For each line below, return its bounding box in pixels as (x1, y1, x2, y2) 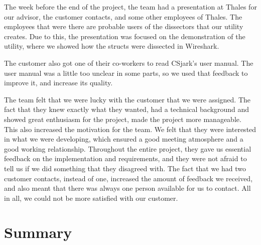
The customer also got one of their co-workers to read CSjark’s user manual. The (4, 57, 253, 68)
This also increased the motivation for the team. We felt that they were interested (4, 124, 256, 134)
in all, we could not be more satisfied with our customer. (4, 192, 178, 203)
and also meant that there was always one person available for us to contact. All (4, 183, 251, 193)
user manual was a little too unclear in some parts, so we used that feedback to (4, 67, 248, 78)
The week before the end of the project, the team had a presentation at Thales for (4, 2, 257, 12)
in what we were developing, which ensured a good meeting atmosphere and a (4, 134, 243, 144)
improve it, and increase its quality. (4, 77, 113, 88)
